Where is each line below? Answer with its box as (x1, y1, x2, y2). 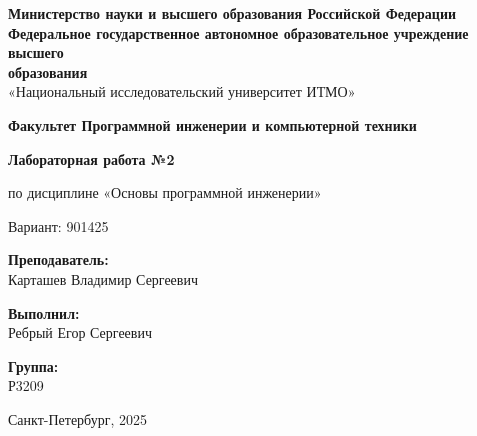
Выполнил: (8, 302, 80, 323)
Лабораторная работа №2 (8, 148, 175, 169)
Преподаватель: (8, 249, 109, 270)
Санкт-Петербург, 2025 (8, 408, 147, 429)
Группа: (8, 355, 59, 376)
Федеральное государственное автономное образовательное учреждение (8, 22, 469, 43)
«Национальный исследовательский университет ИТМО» (8, 81, 356, 102)
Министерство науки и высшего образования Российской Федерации (8, 3, 457, 23)
